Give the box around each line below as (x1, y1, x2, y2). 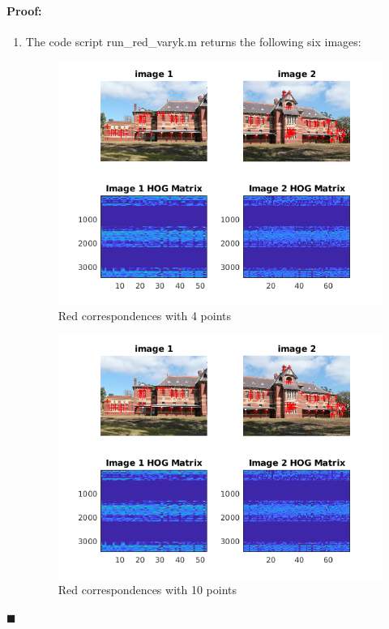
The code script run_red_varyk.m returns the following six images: (25, 32, 361, 49)
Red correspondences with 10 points (58, 581, 237, 598)
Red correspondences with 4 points (58, 307, 232, 324)
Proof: (6, 2, 42, 19)
